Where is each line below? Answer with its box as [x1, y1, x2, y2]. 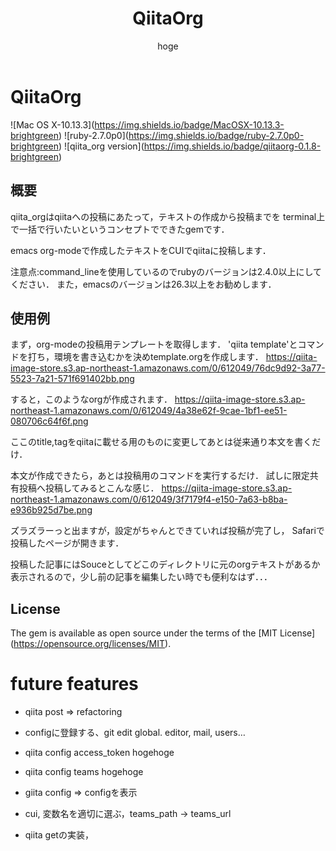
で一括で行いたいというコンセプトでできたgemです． [10, 223, 230, 235]
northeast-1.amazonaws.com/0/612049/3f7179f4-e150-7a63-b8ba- [10, 493, 288, 506]
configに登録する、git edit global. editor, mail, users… [24, 727, 246, 739]
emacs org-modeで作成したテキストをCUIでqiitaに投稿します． [10, 244, 272, 256]
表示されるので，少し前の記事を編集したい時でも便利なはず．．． [10, 571, 273, 583]
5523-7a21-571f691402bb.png [10, 373, 135, 385]
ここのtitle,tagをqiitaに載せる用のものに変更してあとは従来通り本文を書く [10, 436, 313, 448]
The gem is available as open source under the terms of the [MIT [10, 627, 278, 639]
